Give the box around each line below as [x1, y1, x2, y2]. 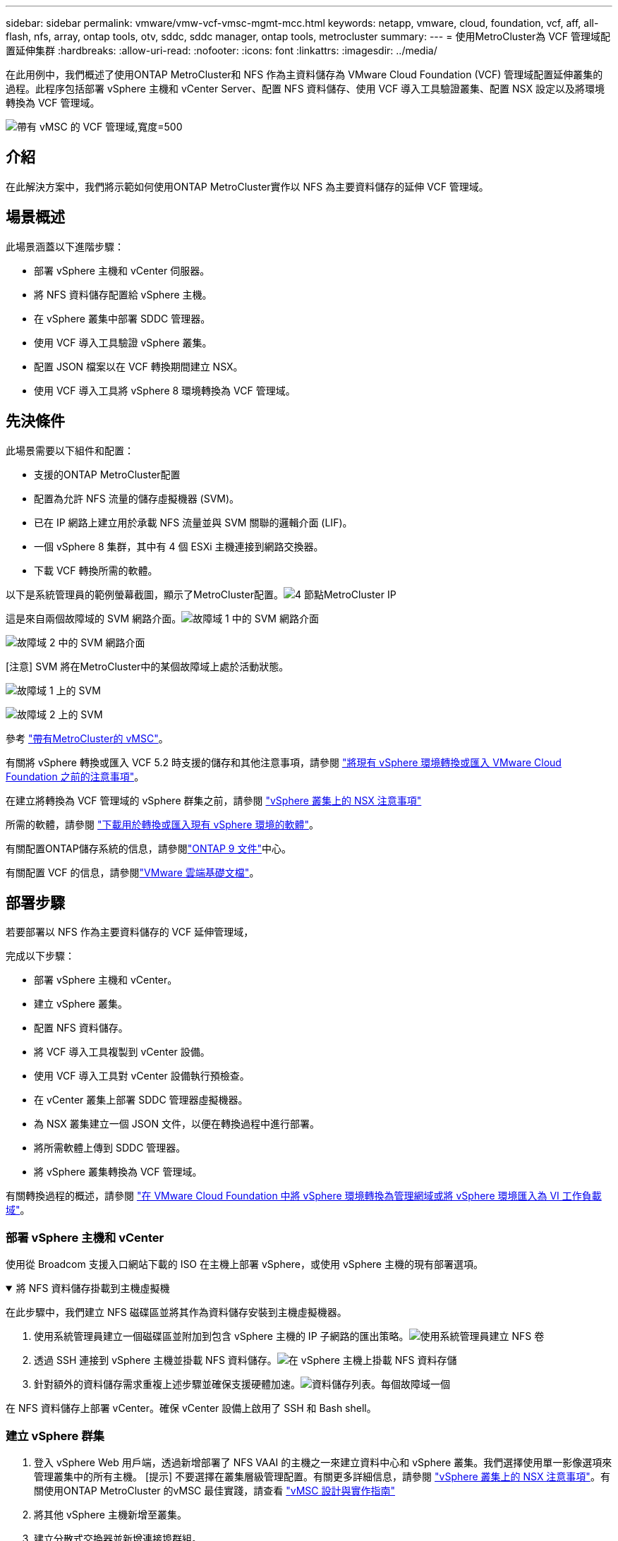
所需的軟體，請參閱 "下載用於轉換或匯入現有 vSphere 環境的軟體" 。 [6, 818, 319, 830]
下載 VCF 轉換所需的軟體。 [34, 564, 158, 576]
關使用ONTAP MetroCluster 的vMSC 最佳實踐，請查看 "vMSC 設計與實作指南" [34, 1484, 396, 1497]
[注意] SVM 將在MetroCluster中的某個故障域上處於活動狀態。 [6, 660, 289, 672]
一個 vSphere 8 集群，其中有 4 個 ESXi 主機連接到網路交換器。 [34, 540, 324, 552]
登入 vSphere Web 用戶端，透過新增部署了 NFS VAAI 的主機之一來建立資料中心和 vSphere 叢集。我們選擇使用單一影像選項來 [34, 1456, 612, 1468]
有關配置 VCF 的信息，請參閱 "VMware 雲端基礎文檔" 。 [6, 866, 260, 878]
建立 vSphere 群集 [6, 1428, 104, 1443]
